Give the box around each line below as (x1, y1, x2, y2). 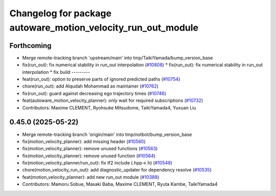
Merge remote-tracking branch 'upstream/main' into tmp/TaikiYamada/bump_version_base (22, 54, 213, 61)
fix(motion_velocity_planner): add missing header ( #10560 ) (22, 138, 146, 145)
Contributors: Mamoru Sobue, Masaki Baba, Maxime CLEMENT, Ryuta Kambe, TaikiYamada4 (22, 181, 218, 187)
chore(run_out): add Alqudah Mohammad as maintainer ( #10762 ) (22, 83, 158, 89)
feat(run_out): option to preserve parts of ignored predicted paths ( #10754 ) (22, 76, 180, 82)
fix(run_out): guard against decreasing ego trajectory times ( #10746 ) (22, 90, 166, 96)
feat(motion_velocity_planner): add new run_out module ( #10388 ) (22, 174, 159, 180)
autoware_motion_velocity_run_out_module (9, 22, 199, 33)
